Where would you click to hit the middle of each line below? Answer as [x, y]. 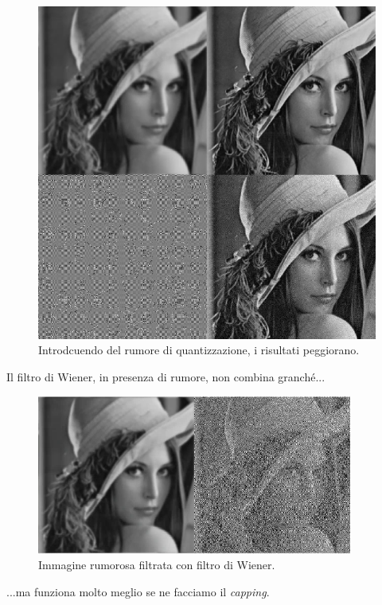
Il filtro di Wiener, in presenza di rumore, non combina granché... [166, 377]
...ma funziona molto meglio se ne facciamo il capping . [138, 591]
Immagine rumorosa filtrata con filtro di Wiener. [157, 565]
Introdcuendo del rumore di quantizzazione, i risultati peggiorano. [199, 350]
